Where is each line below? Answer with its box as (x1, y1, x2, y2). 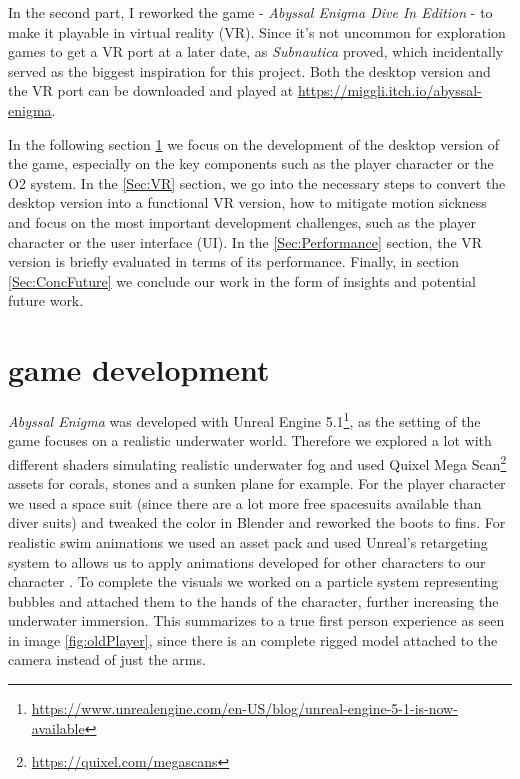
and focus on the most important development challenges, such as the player (8, 211, 476, 232)
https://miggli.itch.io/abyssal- (297, 80, 482, 101)
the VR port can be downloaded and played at (8, 80, 294, 101)
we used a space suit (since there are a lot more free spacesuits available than (8, 492, 482, 513)
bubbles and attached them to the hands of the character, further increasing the (8, 590, 499, 611)
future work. (8, 290, 84, 311)
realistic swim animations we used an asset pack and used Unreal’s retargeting (8, 531, 488, 552)
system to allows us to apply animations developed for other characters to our (8, 551, 486, 572)
